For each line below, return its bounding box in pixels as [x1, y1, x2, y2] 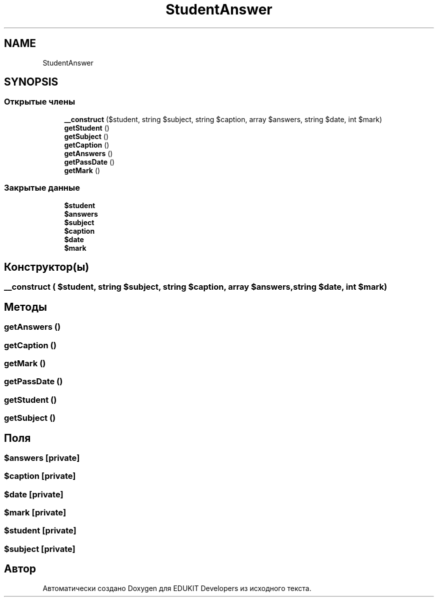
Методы [4, 300, 47, 313]
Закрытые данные [4, 183, 80, 193]
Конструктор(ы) [4, 260, 89, 273]
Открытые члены [4, 97, 75, 107]
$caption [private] [4, 471, 76, 481]
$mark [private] [4, 507, 66, 518]
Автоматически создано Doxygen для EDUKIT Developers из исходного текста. [42, 583, 311, 592]
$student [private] [4, 525, 76, 536]
